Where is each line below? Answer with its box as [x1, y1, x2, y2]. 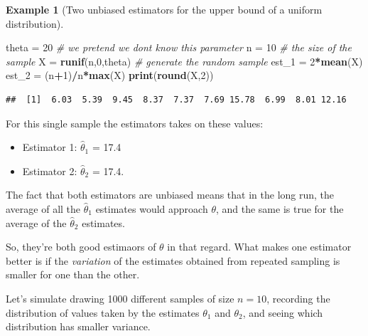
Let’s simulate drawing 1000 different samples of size [6, 290, 234, 305]
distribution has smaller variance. [6, 319, 151, 334]
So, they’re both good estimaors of [6, 239, 156, 254]
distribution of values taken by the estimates [6, 305, 200, 320]
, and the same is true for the [215, 201, 344, 216]
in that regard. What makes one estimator [167, 239, 352, 254]
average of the [6, 215, 67, 230]
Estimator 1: [22, 140, 77, 154]
